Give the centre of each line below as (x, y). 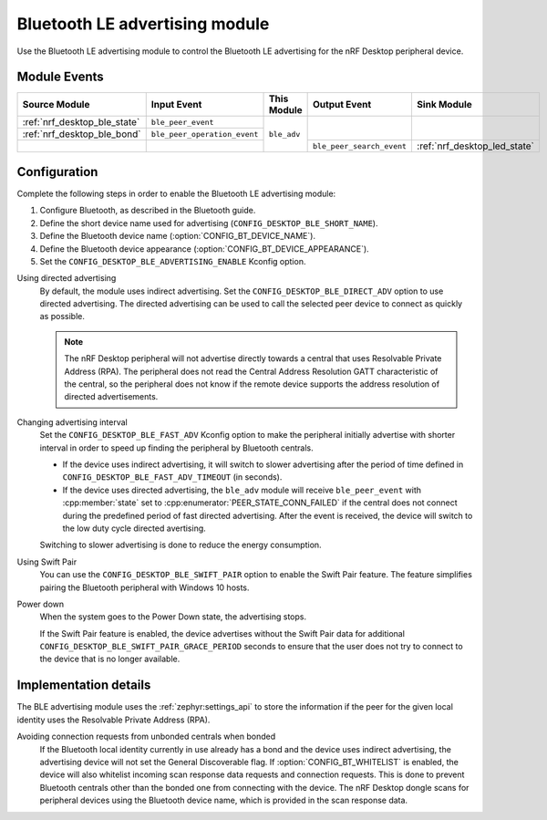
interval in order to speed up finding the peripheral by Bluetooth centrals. (176, 448)
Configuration (57, 172)
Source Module (56, 105)
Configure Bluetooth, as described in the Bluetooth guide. (148, 211)
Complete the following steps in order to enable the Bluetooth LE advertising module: (176, 193)
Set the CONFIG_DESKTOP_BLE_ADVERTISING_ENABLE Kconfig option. (173, 261)
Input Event (176, 105)
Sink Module (444, 105)
